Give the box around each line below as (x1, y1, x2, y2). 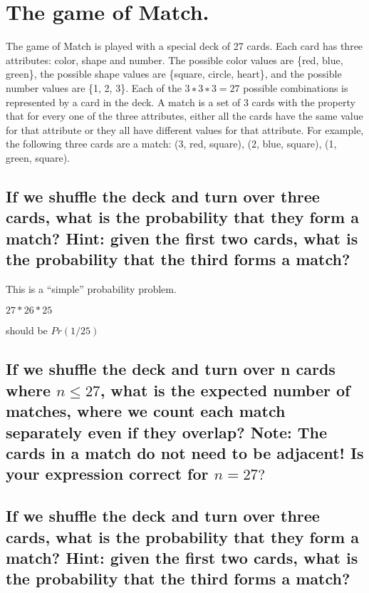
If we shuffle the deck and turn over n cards (6, 358, 336, 380)
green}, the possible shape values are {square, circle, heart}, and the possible (6, 66, 342, 81)
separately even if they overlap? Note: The (6, 421, 328, 443)
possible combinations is (243, 80, 348, 95)
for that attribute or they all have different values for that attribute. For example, (6, 122, 364, 137)
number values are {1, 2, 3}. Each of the (6, 80, 182, 95)
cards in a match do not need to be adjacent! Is (6, 441, 364, 463)
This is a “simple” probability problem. (6, 281, 177, 296)
